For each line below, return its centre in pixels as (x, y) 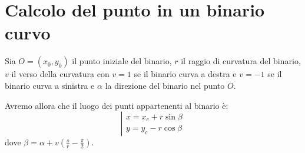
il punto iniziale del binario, (122, 61)
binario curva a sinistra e (50, 85)
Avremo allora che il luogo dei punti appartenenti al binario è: (117, 105)
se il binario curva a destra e (185, 74)
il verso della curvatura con (60, 74)
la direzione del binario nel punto (165, 85)
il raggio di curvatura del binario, (241, 61)
